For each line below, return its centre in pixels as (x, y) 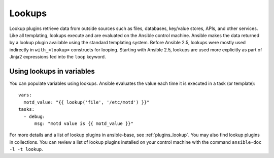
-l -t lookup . (26, 149)
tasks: (27, 109)
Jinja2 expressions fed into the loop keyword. (58, 57)
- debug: (35, 116)
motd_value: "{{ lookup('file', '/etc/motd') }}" (87, 102)
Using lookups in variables (52, 71)
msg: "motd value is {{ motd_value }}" (84, 123)
